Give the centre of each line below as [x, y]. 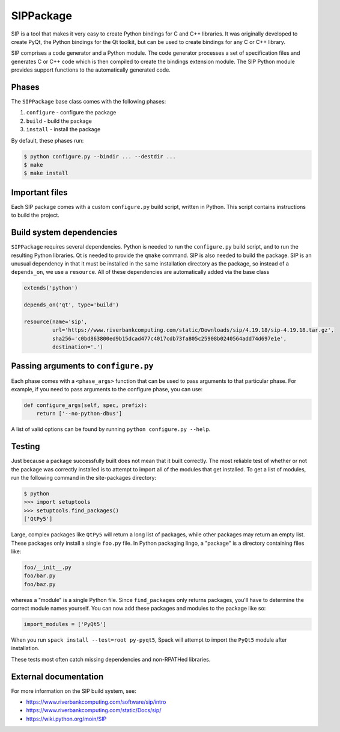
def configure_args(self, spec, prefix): [86, 405]
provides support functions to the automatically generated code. [91, 70]
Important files [40, 192]
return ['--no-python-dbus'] [79, 414]
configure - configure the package [71, 113]
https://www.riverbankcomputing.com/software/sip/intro [96, 702]
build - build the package [59, 121]
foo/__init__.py [48, 567]
